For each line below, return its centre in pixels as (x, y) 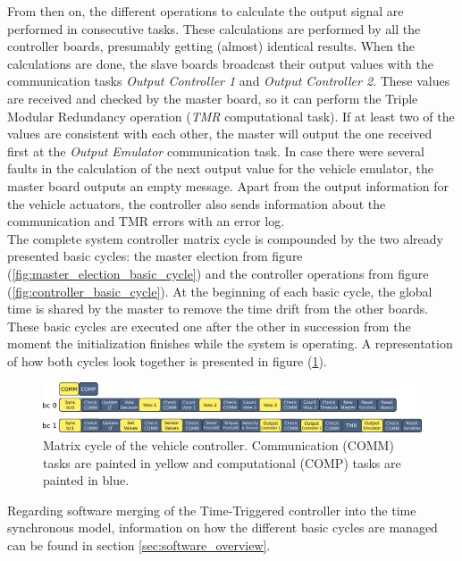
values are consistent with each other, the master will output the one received (220, 134)
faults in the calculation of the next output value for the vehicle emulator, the (220, 168)
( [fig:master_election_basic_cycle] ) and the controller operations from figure (218, 273)
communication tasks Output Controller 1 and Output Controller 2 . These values (229, 81)
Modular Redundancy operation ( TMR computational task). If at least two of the (231, 116)
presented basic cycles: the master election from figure (155, 256)
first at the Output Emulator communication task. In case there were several (216, 151)
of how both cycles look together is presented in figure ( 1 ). (167, 360)
